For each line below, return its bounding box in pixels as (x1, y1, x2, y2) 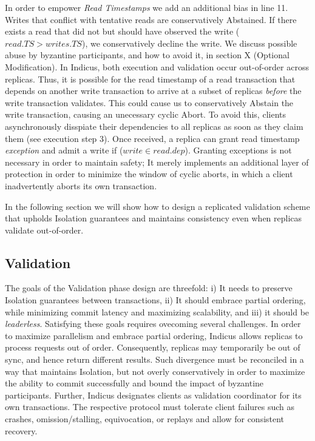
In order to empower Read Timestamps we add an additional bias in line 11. (5, 1, 288, 13)
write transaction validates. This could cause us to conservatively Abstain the (5, 96, 294, 109)
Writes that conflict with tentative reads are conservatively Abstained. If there (5, 13, 297, 25)
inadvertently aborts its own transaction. (5, 179, 157, 192)
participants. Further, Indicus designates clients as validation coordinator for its (5, 388, 302, 401)
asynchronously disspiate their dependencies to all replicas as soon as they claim (5, 120, 303, 132)
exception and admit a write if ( (5, 144, 123, 157)
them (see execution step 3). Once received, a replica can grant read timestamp (5, 132, 300, 144)
